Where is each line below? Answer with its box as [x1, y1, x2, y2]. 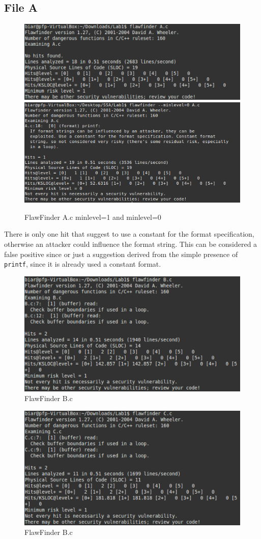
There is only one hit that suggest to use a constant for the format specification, [4, 229, 254, 239]
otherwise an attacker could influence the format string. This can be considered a [4, 238, 257, 249]
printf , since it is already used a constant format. [4, 259, 161, 269]
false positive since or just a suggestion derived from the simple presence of [4, 248, 238, 259]
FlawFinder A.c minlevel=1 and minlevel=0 [24, 211, 161, 222]
